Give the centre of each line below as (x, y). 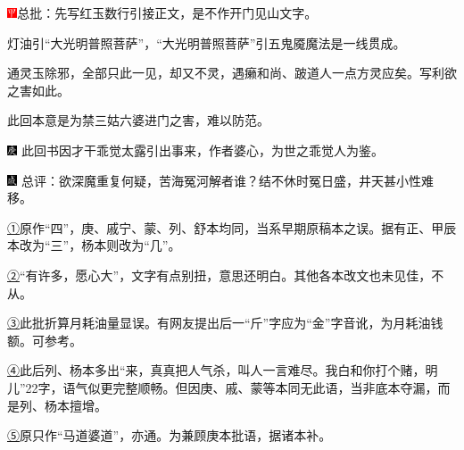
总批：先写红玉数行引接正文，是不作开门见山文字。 (167, 12)
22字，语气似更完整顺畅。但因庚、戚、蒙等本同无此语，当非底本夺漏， (232, 387)
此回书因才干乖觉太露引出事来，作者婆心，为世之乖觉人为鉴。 (202, 150)
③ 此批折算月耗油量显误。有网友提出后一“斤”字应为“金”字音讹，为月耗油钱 (225, 323)
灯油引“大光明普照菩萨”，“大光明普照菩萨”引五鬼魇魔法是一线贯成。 (207, 42)
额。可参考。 (45, 340)
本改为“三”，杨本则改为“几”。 (94, 245)
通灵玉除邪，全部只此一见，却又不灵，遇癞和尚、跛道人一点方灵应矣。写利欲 (232, 73)
